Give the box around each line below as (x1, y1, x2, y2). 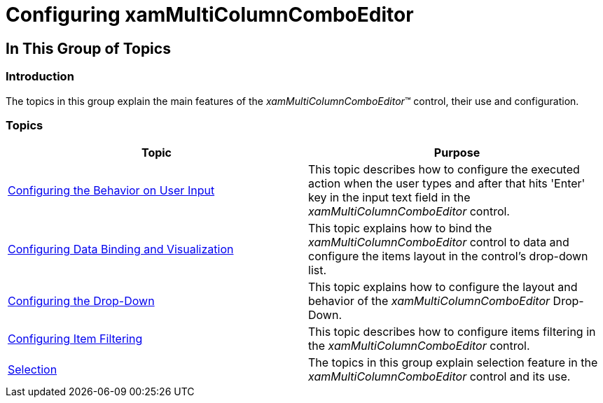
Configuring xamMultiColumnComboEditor (6, 3, 414, 27)
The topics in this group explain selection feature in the (308, 355, 598, 370)
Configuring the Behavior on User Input (8, 183, 215, 198)
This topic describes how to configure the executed (308, 162, 580, 177)
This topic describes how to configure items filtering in (308, 325, 596, 339)
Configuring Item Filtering (8, 332, 143, 346)
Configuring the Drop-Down (8, 294, 155, 309)
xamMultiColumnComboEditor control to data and (308, 235, 569, 250)
